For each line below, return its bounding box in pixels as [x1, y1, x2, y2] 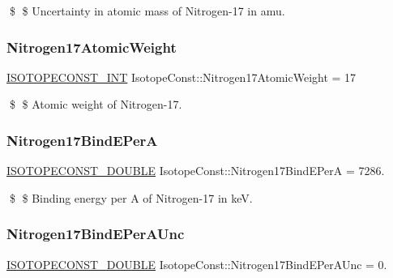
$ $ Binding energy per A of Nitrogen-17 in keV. [9, 189, 253, 206]
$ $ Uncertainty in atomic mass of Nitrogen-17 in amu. [9, 2, 285, 19]
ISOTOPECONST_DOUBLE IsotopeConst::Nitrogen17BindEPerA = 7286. [6, 162, 385, 179]
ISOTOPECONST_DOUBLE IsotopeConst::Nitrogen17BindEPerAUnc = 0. [6, 255, 387, 272]
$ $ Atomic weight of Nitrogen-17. [9, 96, 182, 113]
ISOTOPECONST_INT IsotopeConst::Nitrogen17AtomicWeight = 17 [6, 68, 357, 85]
